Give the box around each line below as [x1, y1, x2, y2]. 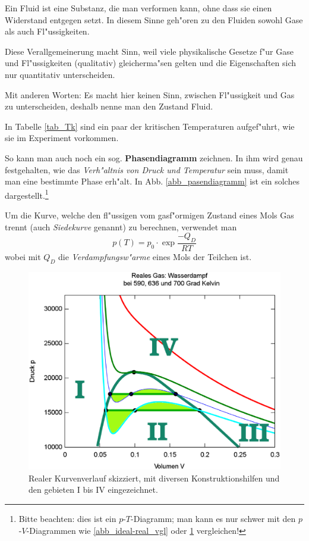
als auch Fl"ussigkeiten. [5, 25, 90, 37]
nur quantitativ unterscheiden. [5, 68, 115, 80]
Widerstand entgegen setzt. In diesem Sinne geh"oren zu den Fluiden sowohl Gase [5, 13, 303, 26]
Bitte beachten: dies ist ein [18, 512, 116, 525]
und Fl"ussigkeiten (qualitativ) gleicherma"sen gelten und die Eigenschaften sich [5, 57, 297, 69]
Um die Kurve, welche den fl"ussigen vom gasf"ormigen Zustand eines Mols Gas [5, 208, 294, 221]
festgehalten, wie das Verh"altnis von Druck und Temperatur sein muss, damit [5, 163, 289, 176]
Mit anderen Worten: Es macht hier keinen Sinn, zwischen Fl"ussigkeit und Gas [5, 88, 295, 101]
